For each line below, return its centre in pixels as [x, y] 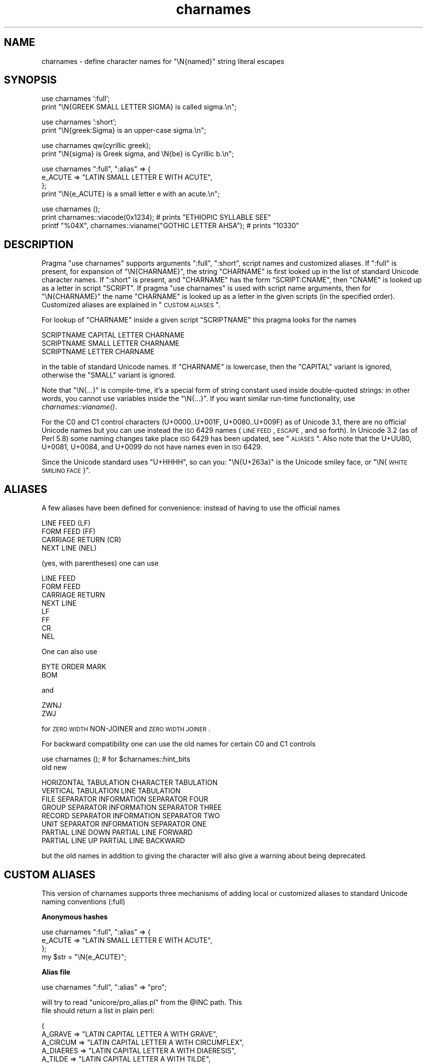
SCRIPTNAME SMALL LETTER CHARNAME [110, 343]
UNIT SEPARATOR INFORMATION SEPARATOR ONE [124, 824]
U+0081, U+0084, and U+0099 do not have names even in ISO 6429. [152, 447]
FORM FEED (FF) [68, 532]
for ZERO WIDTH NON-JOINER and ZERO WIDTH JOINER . [126, 729]
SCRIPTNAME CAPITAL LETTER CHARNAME [113, 335]
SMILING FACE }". [66, 470]
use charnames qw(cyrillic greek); [96, 146]
